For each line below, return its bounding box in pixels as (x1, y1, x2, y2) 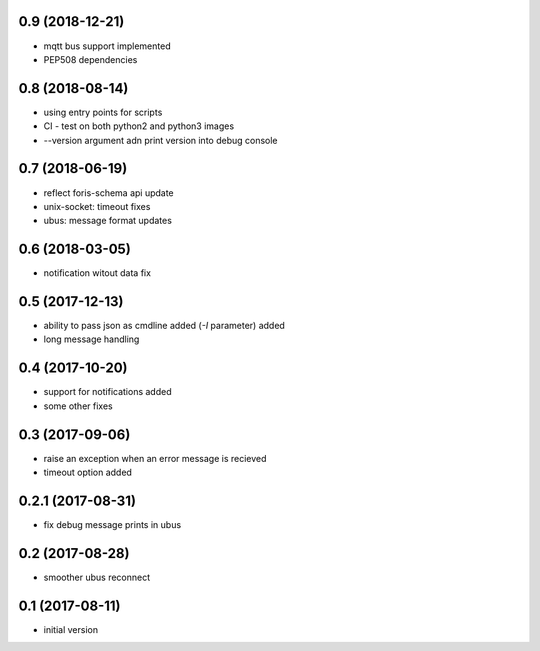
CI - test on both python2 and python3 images (43, 120, 235, 132)
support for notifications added (43, 386, 172, 398)
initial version (43, 623, 99, 635)
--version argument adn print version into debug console (43, 134, 279, 146)
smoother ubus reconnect (43, 571, 151, 583)
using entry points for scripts (43, 106, 163, 118)
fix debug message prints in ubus (43, 518, 182, 530)
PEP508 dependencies (43, 53, 138, 65)
